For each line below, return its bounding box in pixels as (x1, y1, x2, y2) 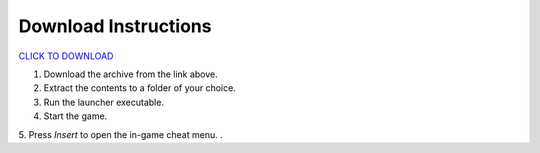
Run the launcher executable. (43, 96, 165, 108)
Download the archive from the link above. (43, 68, 219, 80)
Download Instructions (18, 15, 212, 37)
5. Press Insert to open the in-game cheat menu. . (18, 128, 224, 140)
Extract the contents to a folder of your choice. (43, 82, 237, 94)
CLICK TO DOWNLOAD (18, 50, 114, 62)
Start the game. (43, 110, 108, 122)
